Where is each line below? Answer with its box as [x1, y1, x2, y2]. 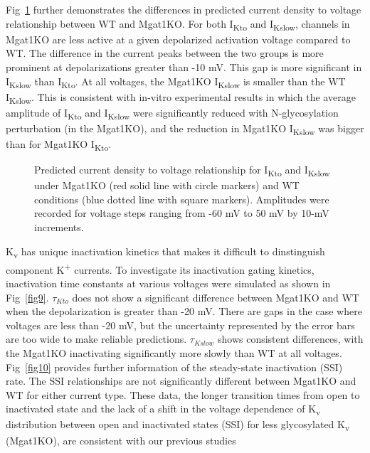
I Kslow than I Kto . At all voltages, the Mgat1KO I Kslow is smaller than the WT [6, 73, 346, 90]
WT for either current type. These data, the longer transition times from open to [6, 387, 360, 402]
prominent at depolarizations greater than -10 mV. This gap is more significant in [6, 59, 362, 74]
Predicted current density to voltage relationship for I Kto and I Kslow [34, 162, 330, 178]
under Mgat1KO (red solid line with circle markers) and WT [34, 178, 300, 193]
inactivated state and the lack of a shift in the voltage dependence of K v [6, 401, 321, 418]
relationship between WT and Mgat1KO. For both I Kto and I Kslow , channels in [6, 16, 350, 33]
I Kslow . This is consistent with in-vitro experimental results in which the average [6, 89, 356, 106]
